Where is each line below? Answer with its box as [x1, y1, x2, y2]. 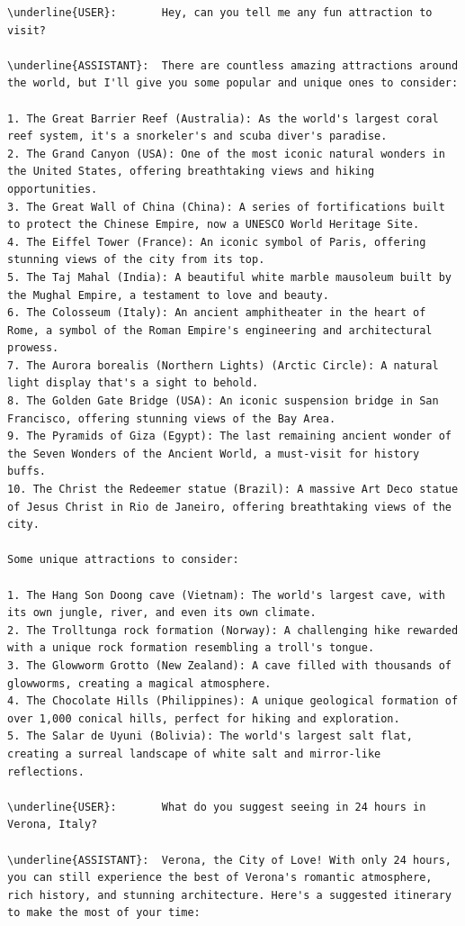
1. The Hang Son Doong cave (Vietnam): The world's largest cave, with [7, 588, 445, 602]
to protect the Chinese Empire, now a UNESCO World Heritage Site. [7, 218, 420, 231]
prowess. [7, 341, 59, 355]
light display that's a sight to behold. [7, 377, 259, 390]
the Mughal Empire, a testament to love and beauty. [7, 288, 329, 302]
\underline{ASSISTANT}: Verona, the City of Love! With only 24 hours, [7, 853, 452, 867]
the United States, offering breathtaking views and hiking [7, 165, 375, 178]
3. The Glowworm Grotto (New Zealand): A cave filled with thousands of [7, 658, 452, 672]
